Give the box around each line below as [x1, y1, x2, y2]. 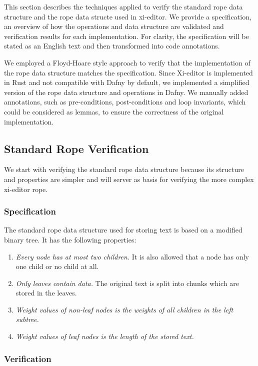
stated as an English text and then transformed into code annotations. [4, 40, 220, 51]
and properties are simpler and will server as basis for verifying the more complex [4, 173, 254, 184]
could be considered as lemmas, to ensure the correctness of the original [4, 106, 224, 116]
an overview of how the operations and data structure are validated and [4, 21, 224, 31]
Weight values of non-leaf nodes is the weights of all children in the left [15, 304, 233, 314]
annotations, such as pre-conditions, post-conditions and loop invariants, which [4, 96, 246, 107]
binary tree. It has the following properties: [4, 234, 136, 244]
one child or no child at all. [15, 261, 99, 271]
